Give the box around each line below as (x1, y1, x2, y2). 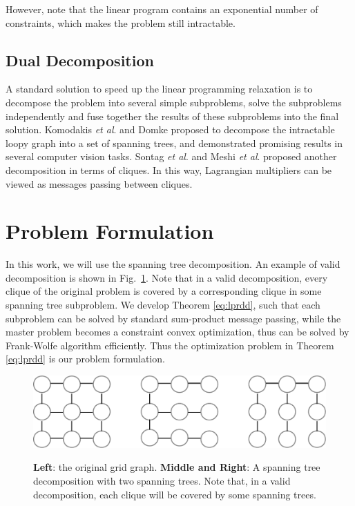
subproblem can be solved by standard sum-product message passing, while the (6, 311, 341, 325)
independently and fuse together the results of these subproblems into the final (6, 108, 339, 123)
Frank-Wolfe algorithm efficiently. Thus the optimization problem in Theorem (6, 338, 334, 352)
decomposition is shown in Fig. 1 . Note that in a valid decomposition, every (6, 270, 328, 284)
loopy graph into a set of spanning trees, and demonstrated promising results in (6, 135, 343, 150)
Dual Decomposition (6, 49, 154, 70)
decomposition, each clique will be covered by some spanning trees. (33, 487, 316, 501)
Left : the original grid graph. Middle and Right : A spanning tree (33, 460, 320, 474)
